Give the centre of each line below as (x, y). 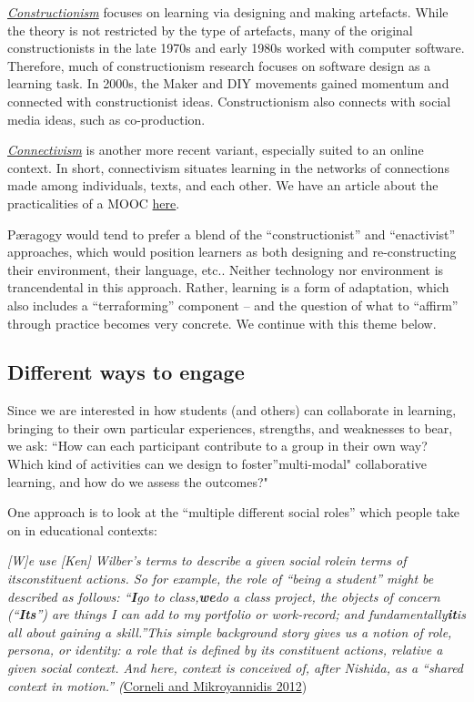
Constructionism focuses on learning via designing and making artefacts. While (228, 12)
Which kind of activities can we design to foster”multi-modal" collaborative (217, 464)
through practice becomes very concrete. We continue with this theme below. (222, 323)
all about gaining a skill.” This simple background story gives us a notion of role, (230, 631)
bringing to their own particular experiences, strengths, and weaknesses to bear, (230, 427)
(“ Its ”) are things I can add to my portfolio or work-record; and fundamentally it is (237, 614)
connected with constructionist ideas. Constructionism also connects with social (229, 101)
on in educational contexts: (82, 529)
